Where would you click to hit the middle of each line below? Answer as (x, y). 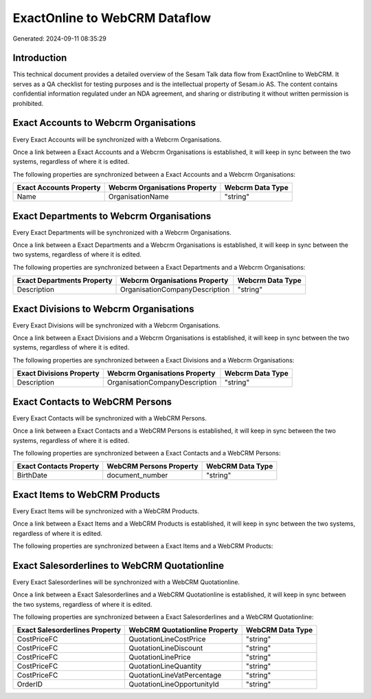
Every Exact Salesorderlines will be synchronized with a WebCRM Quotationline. (126, 582)
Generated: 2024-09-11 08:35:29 (59, 39)
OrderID (30, 685)
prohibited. (28, 103)
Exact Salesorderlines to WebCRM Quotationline (119, 565)
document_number (137, 475)
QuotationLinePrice (160, 657)
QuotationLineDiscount (166, 648)
